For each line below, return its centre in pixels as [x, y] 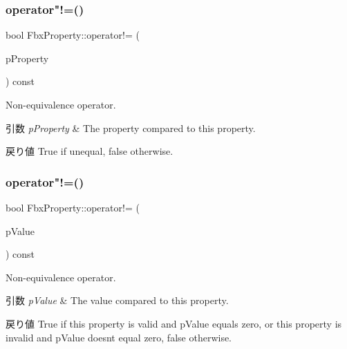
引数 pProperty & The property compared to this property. [131, 128]
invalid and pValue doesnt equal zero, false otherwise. [119, 337]
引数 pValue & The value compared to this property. [117, 300]
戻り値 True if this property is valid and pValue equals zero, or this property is [174, 323]
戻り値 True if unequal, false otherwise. [90, 151]
